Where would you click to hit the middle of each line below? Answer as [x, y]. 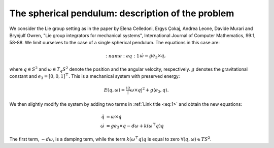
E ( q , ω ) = [114, 90]
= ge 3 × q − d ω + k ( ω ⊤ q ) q [135, 126]
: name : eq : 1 [123, 56]
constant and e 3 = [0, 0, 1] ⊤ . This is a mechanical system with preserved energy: [95, 77]
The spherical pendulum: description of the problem [122, 13]
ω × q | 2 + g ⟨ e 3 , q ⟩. [150, 90]
